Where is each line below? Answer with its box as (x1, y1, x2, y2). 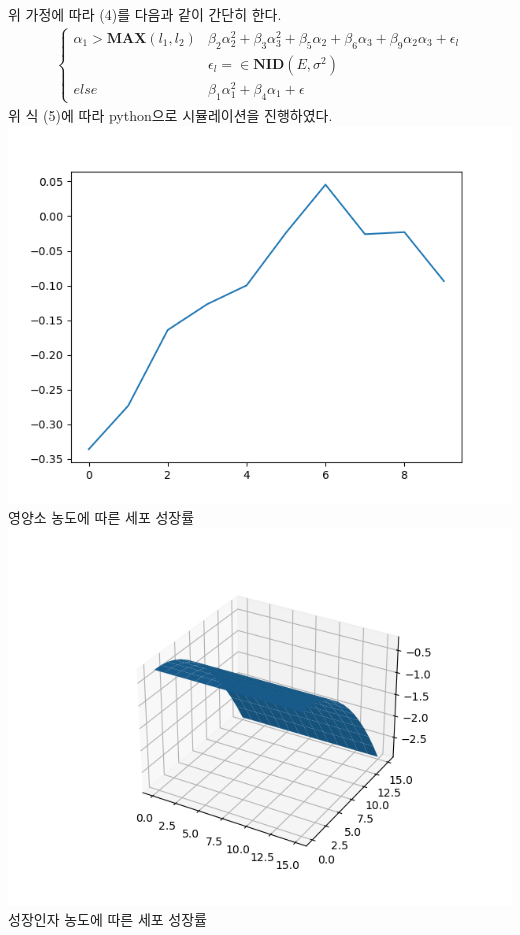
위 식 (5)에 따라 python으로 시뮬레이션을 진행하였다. (8, 104, 333, 125)
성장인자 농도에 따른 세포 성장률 (8, 909, 207, 930)
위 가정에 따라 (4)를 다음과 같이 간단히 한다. (8, 4, 282, 24)
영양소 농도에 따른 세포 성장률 (8, 507, 195, 528)
